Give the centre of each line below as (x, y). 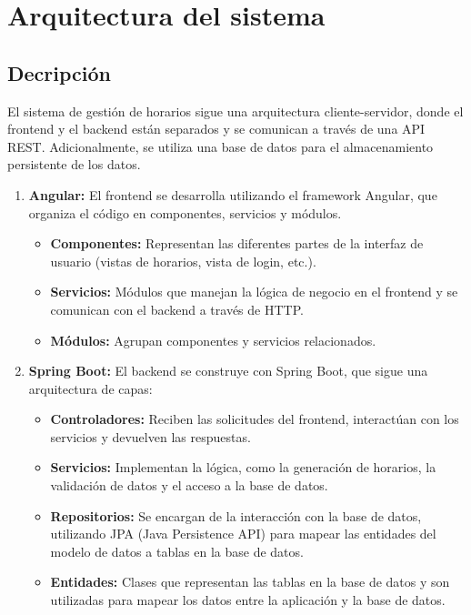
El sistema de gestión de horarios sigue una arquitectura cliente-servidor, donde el (235, 111)
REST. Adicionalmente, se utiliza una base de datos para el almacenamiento (220, 146)
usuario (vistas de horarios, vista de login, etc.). (183, 261)
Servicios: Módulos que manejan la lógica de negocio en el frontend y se (254, 292)
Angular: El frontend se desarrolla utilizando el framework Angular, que (233, 194)
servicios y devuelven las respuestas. (150, 436)
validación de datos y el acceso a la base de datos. (189, 485)
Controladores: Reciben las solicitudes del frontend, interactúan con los (255, 419)
